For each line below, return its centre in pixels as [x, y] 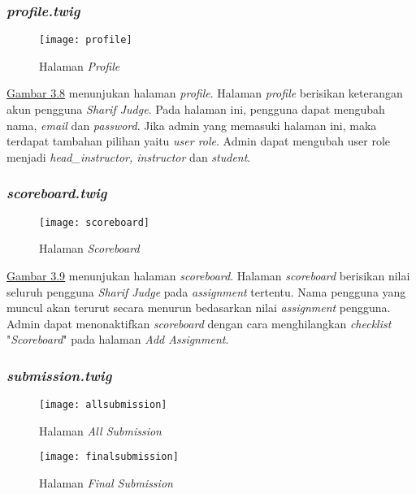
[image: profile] [86, 40]
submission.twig [59, 375]
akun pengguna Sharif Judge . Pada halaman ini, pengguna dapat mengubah [196, 109]
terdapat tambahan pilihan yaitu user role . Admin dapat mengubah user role [199, 141]
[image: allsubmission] [103, 405]
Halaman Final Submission [106, 483]
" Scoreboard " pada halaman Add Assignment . [118, 339]
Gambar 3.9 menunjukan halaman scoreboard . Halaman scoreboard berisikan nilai [208, 275]
